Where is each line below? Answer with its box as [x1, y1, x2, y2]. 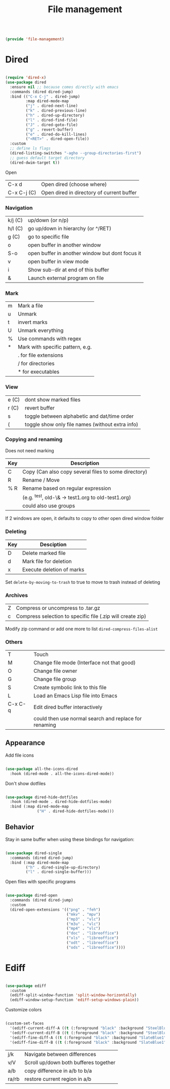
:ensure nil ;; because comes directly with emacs [10, 84, 119, 89]
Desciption [39, 541, 67, 548]
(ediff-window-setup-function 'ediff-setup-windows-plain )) [10, 998, 139, 1003]
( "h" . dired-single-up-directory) [25, 865, 101, 870]
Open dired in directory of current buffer [41, 189, 137, 196]
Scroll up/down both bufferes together [24, 1059, 116, 1066]
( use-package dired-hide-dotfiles [5, 794, 78, 800]
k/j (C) [8, 216, 23, 224]
